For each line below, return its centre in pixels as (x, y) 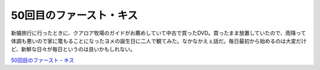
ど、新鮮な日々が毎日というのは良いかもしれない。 (73, 49)
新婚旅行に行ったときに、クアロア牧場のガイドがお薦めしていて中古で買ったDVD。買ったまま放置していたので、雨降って (159, 33)
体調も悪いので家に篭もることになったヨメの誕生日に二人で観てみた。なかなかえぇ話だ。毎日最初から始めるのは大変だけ (159, 41)
